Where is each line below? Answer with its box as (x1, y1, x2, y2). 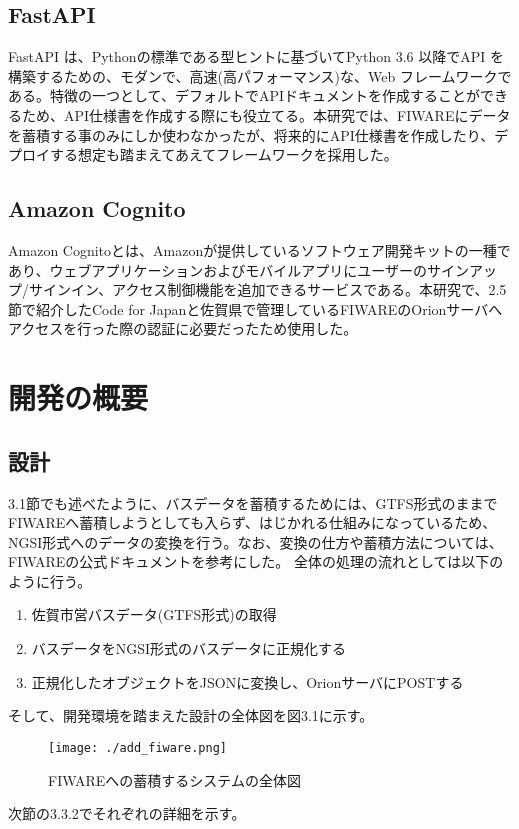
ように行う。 (8, 570, 92, 591)
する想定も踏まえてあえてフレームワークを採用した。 (49, 144, 398, 165)
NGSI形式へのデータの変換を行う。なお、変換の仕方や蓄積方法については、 (8, 531, 503, 552)
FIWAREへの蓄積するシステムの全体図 (48, 769, 301, 790)
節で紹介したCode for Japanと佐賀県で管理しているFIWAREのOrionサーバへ (8, 298, 503, 319)
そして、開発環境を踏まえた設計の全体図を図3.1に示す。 (8, 705, 374, 726)
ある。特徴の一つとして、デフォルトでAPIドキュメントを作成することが (8, 85, 480, 106)
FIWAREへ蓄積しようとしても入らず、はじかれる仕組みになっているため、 (8, 512, 497, 533)
